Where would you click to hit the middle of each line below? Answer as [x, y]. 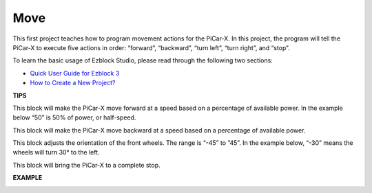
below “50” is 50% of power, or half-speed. [74, 117]
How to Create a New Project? [73, 83]
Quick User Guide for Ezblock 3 [75, 73]
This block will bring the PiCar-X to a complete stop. [87, 165]
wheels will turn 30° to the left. [56, 152]
